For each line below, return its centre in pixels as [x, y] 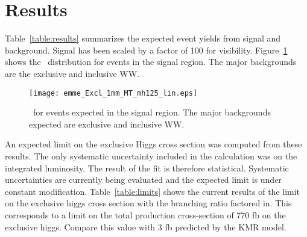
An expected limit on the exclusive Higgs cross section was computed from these [153, 144]
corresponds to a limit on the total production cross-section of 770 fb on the [145, 214]
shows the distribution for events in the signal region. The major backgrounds [151, 62]
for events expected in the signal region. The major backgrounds [152, 112]
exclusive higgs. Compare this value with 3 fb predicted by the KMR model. [146, 226]
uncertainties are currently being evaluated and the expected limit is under [143, 180]
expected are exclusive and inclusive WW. [107, 124]
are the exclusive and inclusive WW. [72, 73]
